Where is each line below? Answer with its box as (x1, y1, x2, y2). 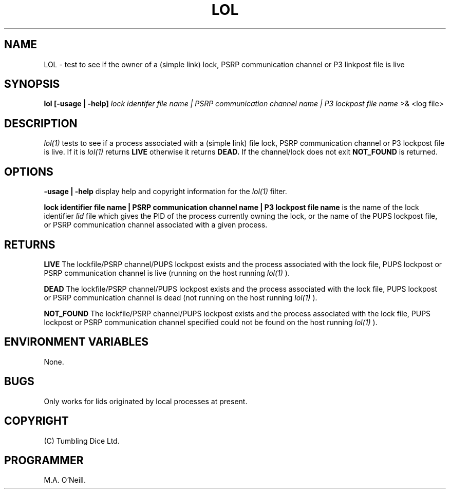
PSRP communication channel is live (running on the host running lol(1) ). (44, 268, 290, 277)
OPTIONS (4, 165, 53, 178)
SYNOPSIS (4, 78, 60, 91)
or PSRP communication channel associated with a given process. (44, 220, 268, 230)
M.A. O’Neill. (44, 476, 86, 485)
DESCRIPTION (4, 117, 78, 130)
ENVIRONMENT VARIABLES (4, 335, 148, 349)
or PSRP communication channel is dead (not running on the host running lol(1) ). (44, 293, 317, 302)
